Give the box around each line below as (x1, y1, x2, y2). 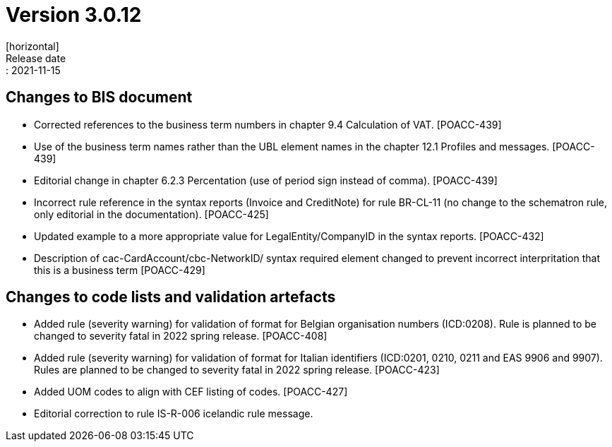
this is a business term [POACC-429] (34, 263, 205, 276)
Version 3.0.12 (6, 3, 142, 27)
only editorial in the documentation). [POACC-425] (34, 208, 269, 220)
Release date (6, 52, 66, 64)
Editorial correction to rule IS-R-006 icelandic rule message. (34, 407, 313, 420)
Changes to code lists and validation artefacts (6, 288, 336, 306)
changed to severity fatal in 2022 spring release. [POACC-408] (34, 330, 328, 342)
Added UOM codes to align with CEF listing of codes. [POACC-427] (34, 386, 348, 398)
